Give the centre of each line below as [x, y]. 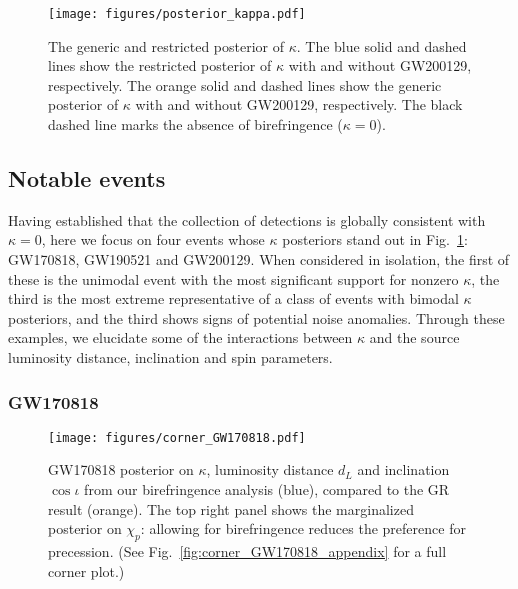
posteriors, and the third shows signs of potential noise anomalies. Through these [256, 317]
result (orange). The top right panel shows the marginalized [231, 508]
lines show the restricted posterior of [160, 65]
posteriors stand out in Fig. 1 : [375, 239]
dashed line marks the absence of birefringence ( [195, 124]
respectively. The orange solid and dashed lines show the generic [245, 84]
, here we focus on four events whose [153, 239]
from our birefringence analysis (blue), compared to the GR [267, 489]
